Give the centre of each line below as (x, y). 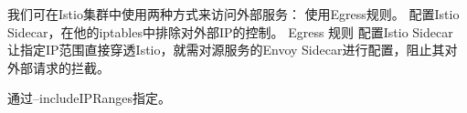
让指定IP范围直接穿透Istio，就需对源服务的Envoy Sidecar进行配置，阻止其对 (233, 50)
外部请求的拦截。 (58, 67)
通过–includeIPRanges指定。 (89, 98)
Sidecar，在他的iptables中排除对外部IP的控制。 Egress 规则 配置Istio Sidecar (230, 31)
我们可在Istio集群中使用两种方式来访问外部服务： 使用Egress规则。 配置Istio (233, 14)
